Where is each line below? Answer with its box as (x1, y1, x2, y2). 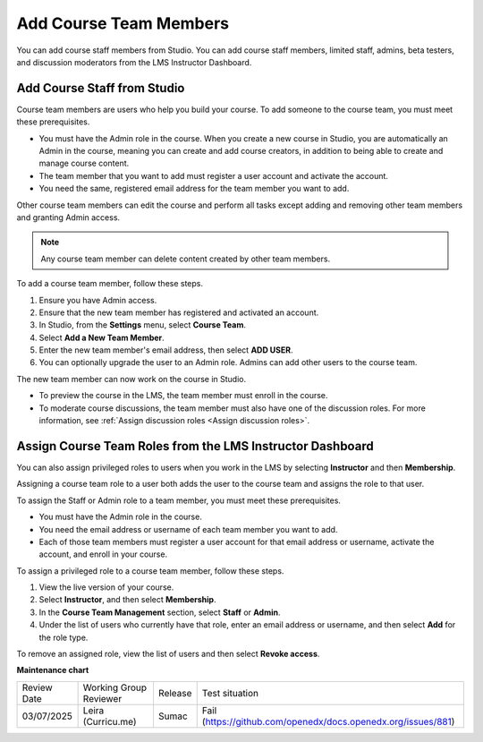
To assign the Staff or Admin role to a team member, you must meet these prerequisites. (16, 495, 342, 506)
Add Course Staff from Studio (16, 81, 185, 96)
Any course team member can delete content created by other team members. (40, 253, 331, 264)
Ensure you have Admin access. (38, 294, 157, 305)
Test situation (201, 687, 259, 699)
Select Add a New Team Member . (38, 332, 165, 343)
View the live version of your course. (38, 582, 174, 593)
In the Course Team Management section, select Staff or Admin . (38, 607, 281, 618)
